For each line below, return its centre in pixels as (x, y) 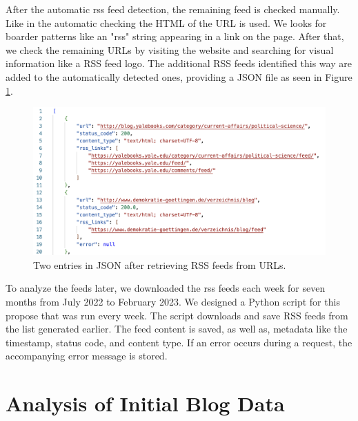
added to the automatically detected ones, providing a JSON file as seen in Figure (179, 76)
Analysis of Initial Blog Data (145, 403)
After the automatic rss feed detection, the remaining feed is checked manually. (173, 9)
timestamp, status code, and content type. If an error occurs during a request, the (179, 342)
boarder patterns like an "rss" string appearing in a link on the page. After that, (175, 36)
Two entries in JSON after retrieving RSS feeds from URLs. (160, 264)
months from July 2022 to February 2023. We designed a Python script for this (173, 301)
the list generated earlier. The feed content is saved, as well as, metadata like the (177, 329)
